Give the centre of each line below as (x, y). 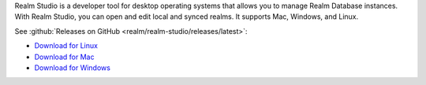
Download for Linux (66, 46)
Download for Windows (72, 68)
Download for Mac (64, 57)
